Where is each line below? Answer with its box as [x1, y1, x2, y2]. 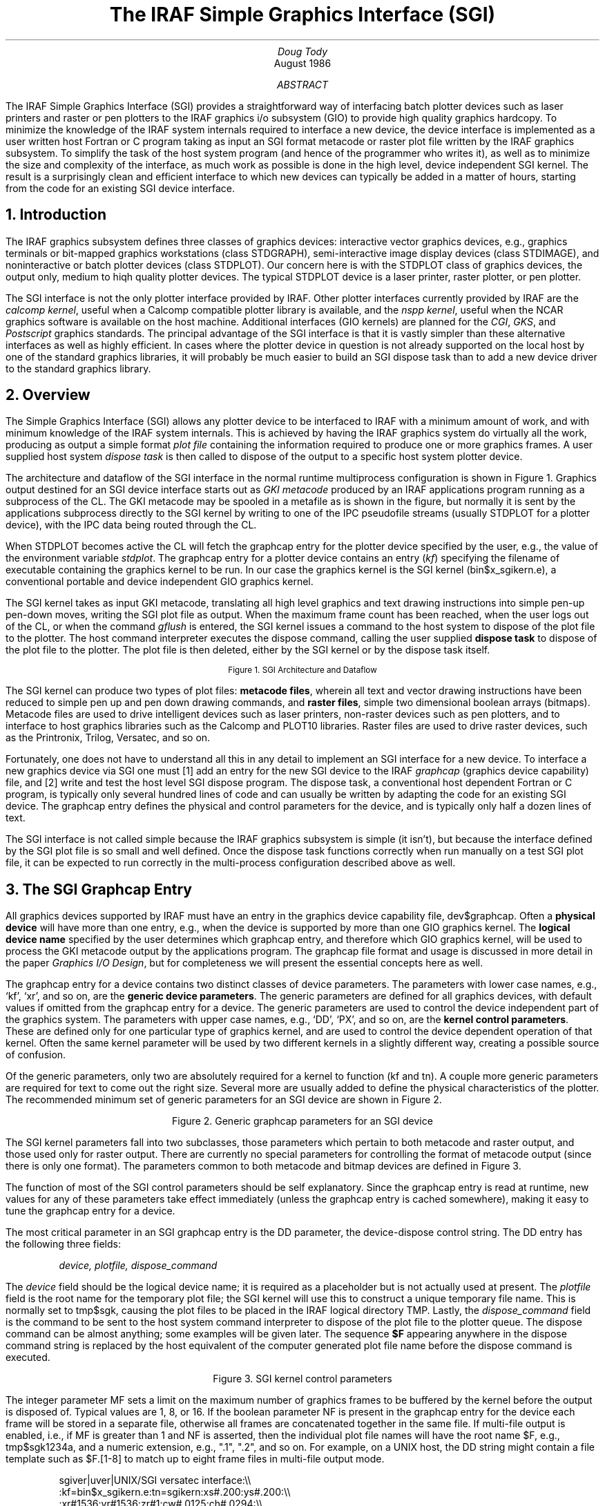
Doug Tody [277, 45, 328, 57]
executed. [6, 1351, 50, 1364]
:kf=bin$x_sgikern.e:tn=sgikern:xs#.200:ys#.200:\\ [59, 1486, 291, 1498]
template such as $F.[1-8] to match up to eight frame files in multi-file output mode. [6, 1453, 385, 1465]
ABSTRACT [276, 78, 329, 90]
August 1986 [273, 57, 332, 69]
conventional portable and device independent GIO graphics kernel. [6, 575, 314, 588]
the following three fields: [6, 1238, 121, 1250]
